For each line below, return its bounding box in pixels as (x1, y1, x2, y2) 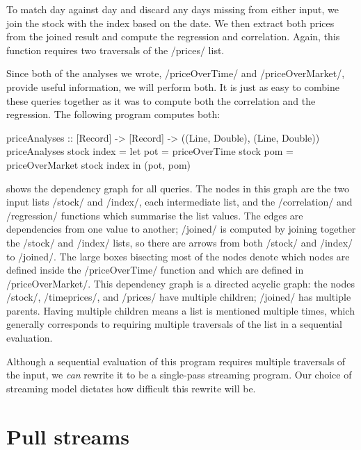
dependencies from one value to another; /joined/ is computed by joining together (6, 222, 356, 236)
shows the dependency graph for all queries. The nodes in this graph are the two (6, 181, 349, 195)
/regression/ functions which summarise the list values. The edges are (6, 208, 303, 222)
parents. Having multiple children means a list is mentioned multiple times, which (6, 303, 355, 317)
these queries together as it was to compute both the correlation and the (6, 93, 316, 108)
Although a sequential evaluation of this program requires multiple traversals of (6, 353, 346, 368)
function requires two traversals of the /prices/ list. (6, 42, 225, 57)
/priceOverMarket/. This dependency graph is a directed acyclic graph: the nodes (6, 276, 355, 290)
